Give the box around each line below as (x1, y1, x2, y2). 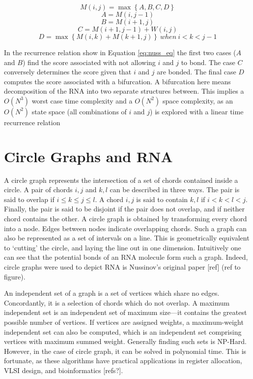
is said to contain (136, 194, 188, 204)
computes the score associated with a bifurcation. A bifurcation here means (4, 76, 231, 86)
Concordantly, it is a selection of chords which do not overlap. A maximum (4, 297, 230, 308)
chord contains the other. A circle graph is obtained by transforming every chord (4, 213, 247, 224)
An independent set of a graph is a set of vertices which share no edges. (4, 288, 220, 298)
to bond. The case (181, 57, 235, 67)
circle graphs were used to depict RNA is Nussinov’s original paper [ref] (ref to (4, 262, 241, 272)
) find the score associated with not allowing (22, 57, 156, 67)
